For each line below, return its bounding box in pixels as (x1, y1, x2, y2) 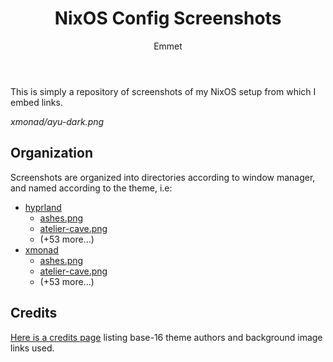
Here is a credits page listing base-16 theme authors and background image (10, 331, 323, 343)
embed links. (10, 96, 63, 108)
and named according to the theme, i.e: (10, 182, 173, 194)
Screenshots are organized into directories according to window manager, (10, 171, 316, 183)
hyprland (24, 201, 62, 213)
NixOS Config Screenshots (54, 7, 282, 30)
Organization (10, 145, 93, 162)
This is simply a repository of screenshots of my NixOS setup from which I (10, 85, 317, 97)
